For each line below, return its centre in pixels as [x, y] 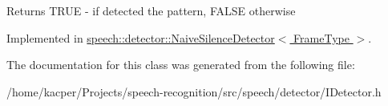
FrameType [321, 37]
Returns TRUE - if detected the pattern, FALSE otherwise [151, 10]
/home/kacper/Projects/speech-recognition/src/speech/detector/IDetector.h [194, 91]
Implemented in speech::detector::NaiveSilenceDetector [141, 37]
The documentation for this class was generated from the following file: [181, 65]
